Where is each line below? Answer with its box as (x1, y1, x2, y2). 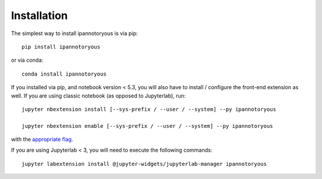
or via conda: (11, 56, 44, 64)
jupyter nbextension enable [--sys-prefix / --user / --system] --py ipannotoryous (21, 123, 274, 129)
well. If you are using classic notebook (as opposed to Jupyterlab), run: (11, 92, 186, 99)
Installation (11, 9, 68, 22)
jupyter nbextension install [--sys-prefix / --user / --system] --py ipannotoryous (21, 106, 277, 112)
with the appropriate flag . (11, 136, 73, 143)
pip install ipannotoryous (21, 43, 101, 50)
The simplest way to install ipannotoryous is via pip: (11, 30, 138, 37)
